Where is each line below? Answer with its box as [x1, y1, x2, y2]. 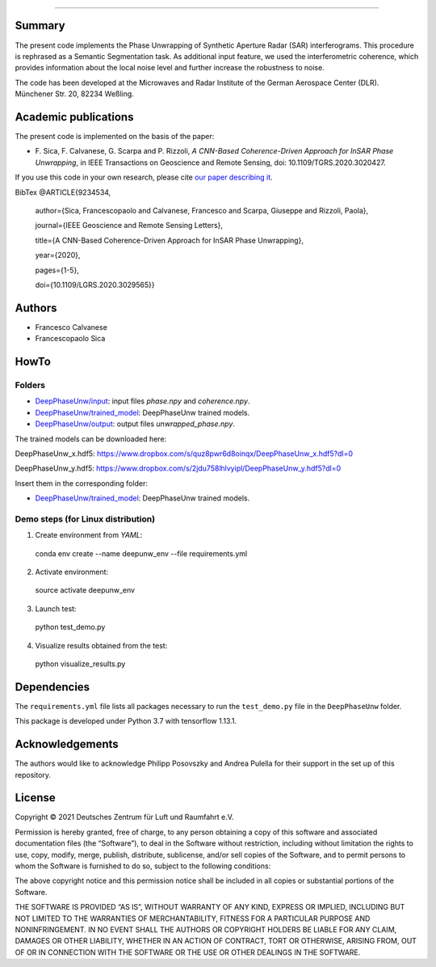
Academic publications [15, 110, 134, 124]
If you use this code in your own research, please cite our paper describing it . [15, 172, 274, 182]
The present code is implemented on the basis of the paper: [15, 131, 215, 141]
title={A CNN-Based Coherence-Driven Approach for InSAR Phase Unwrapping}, [35, 235, 304, 245]
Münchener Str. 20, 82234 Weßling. [15, 89, 135, 99]
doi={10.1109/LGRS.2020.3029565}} [35, 280, 155, 289]
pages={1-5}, [35, 265, 80, 275]
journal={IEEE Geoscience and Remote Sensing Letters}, [35, 221, 224, 230]
